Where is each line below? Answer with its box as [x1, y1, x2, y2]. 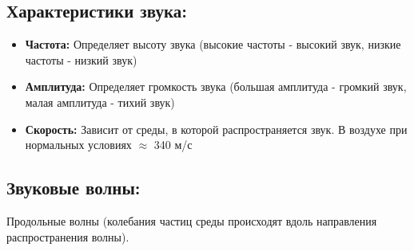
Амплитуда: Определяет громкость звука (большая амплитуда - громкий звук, [25, 78, 407, 95]
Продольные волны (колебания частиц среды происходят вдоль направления [6, 212, 377, 229]
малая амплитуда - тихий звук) [25, 93, 175, 110]
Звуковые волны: [6, 175, 141, 200]
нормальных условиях [25, 136, 132, 153]
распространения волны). [6, 228, 129, 245]
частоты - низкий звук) [25, 51, 137, 68]
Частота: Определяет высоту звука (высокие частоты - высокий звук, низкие [25, 36, 401, 53]
